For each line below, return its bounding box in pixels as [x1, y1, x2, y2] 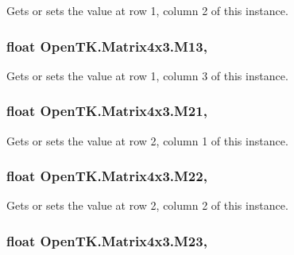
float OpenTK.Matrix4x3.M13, [6, 36, 207, 56]
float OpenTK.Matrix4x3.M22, [6, 166, 207, 186]
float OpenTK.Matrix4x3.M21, [6, 101, 207, 121]
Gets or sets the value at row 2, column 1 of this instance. [6, 132, 288, 149]
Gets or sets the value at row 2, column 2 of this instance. [6, 197, 288, 214]
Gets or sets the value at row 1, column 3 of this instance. [6, 67, 288, 83]
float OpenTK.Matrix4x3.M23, [6, 230, 207, 250]
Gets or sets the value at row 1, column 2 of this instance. [6, 2, 288, 18]
